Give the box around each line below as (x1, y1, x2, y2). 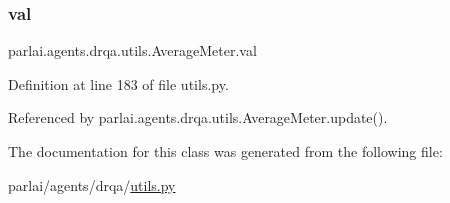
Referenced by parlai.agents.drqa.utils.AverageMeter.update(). (8, 107, 388, 128)
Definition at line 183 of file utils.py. (8, 73, 229, 94)
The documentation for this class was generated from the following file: (8, 141, 443, 161)
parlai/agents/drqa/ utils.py (8, 174, 176, 195)
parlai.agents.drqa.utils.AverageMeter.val (8, 40, 257, 61)
